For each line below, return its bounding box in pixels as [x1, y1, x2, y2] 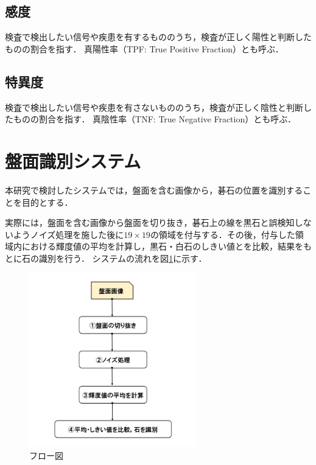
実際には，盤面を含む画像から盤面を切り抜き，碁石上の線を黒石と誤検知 [5, 216, 295, 229]
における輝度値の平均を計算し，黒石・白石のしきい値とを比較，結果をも [21, 240, 312, 253]
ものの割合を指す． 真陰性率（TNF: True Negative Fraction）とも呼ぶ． [13, 113, 296, 125]
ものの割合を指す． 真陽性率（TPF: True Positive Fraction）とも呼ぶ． [5, 42, 284, 55]
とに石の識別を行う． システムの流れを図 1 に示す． [5, 251, 207, 264]
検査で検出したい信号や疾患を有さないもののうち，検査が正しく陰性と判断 [5, 100, 303, 113]
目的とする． [21, 195, 73, 208]
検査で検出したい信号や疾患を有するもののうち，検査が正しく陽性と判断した [5, 30, 312, 43]
